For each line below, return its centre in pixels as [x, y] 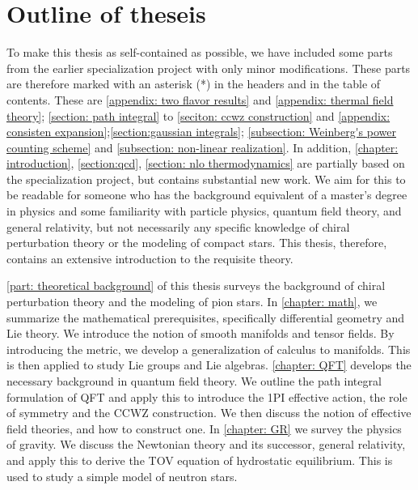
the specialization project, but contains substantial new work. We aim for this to [206, 179]
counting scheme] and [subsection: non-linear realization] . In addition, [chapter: [203, 147]
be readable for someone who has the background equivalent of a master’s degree [207, 195]
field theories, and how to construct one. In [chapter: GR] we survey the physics [204, 428]
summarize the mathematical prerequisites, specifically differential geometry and [206, 317]
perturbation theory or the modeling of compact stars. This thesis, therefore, [197, 243]
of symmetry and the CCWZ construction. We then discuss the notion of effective [209, 413]
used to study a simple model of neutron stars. [122, 476]
